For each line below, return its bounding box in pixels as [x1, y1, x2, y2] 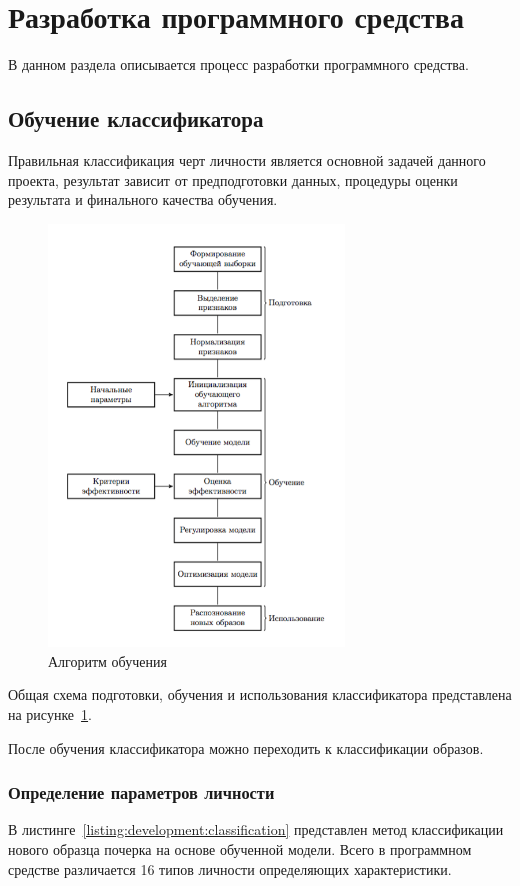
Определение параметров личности [8, 780, 275, 805]
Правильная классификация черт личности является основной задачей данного [8, 149, 486, 170]
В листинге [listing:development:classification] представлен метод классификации [8, 819, 504, 840]
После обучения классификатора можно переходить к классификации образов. [8, 737, 484, 758]
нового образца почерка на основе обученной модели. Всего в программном [8, 839, 472, 860]
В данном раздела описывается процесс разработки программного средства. [8, 54, 469, 75]
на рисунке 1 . [8, 704, 92, 725]
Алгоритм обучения [48, 650, 167, 671]
